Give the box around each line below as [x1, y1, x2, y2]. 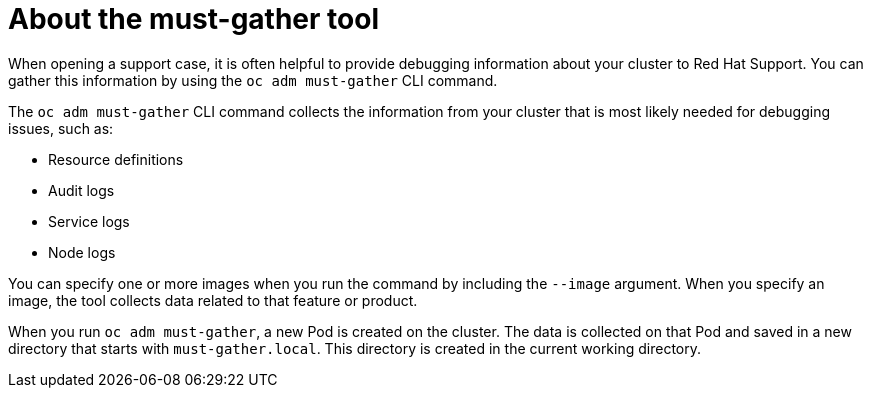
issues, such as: [8, 119, 114, 137]
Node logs [48, 243, 116, 261]
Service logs [48, 212, 130, 230]
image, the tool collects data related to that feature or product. [8, 291, 418, 309]
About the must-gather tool [8, 2, 379, 36]
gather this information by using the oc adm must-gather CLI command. [8, 71, 498, 89]
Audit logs [48, 181, 115, 199]
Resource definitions [48, 150, 184, 168]
